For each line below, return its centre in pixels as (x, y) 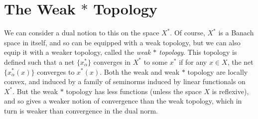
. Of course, (188, 33)
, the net (240, 61)
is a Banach (236, 33)
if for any (193, 61)
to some (156, 61)
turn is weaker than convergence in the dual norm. (81, 110)
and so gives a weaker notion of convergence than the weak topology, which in (123, 101)
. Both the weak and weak (140, 71)
